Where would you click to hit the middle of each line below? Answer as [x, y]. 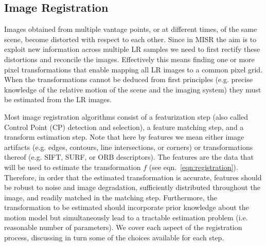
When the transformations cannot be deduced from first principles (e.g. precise [128, 79]
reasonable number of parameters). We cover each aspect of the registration [123, 227]
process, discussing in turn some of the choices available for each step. [114, 238]
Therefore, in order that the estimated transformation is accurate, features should [133, 177]
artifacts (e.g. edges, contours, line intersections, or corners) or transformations [129, 147]
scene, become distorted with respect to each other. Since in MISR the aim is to [130, 39]
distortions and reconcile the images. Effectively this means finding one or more [129, 59]
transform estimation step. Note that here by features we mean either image [124, 137]
